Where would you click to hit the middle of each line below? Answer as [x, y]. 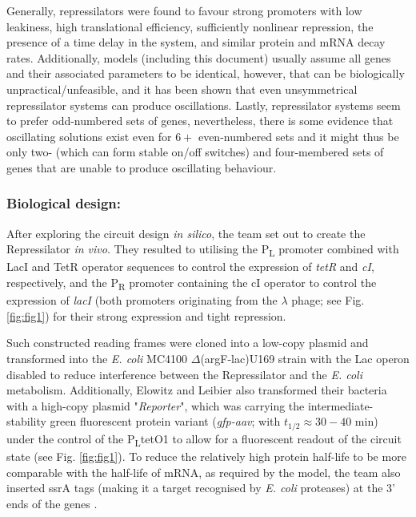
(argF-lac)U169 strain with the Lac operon [305, 358]
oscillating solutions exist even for [89, 136]
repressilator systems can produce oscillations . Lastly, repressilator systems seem [204, 105]
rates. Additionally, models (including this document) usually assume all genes [199, 57]
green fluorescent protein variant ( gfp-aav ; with [165, 421]
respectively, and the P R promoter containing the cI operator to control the [192, 283]
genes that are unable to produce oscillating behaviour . [142, 167]
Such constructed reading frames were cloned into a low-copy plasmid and [188, 343]
